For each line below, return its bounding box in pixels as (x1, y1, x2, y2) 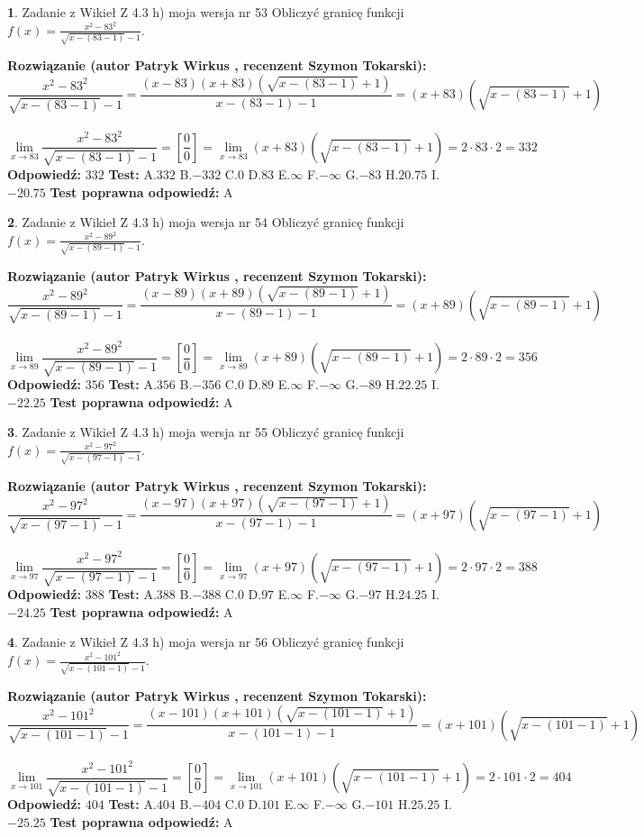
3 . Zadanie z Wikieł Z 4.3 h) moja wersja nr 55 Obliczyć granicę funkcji (7, 423, 404, 441)
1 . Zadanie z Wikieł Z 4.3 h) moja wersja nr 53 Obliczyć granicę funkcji (7, 3, 404, 21)
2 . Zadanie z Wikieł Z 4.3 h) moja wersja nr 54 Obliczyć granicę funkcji (7, 213, 404, 232)
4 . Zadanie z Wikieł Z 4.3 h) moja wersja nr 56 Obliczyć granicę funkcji (7, 632, 404, 651)
